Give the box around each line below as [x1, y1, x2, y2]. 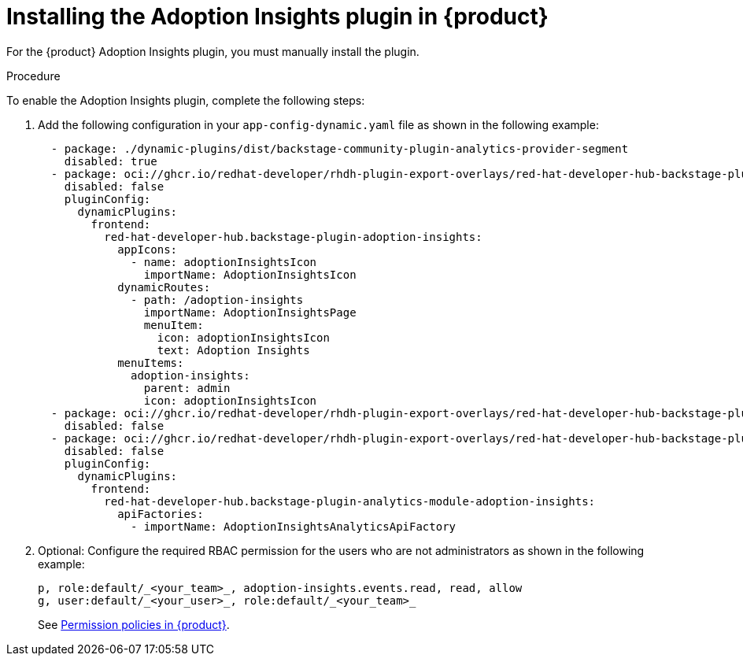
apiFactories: [117, 507, 204, 520]
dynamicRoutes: [117, 280, 211, 294]
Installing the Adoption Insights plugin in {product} [6, 3, 549, 30]
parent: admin [143, 381, 231, 394]
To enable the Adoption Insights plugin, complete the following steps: [6, 93, 365, 107]
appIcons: [117, 242, 178, 256]
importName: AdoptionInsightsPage [143, 305, 357, 319]
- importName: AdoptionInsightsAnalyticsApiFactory [131, 520, 457, 533]
